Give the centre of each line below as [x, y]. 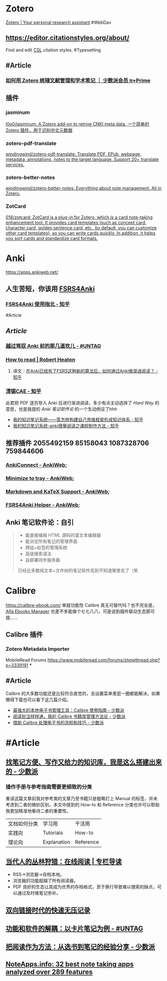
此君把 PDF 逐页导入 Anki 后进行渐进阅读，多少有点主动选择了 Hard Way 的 [83, 403]
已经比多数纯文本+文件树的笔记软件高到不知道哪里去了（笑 [78, 571]
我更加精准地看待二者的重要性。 [38, 811]
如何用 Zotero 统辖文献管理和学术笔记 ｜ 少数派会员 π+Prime [78, 81]
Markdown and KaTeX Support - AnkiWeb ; [58, 492]
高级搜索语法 [38, 554]
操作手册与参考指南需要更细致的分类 [49, 787]
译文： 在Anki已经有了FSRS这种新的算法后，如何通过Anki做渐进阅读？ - [85, 371]
